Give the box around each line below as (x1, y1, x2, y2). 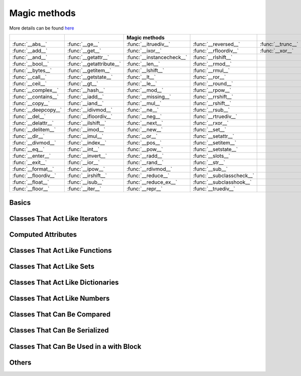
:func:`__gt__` (67, 80, 98, 87)
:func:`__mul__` (126, 100, 162, 107)
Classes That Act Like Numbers (9, 294, 110, 303)
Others (9, 358, 32, 366)
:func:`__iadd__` (67, 93, 104, 100)
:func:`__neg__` (126, 113, 162, 120)
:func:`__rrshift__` (193, 93, 233, 100)
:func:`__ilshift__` (67, 119, 106, 126)
